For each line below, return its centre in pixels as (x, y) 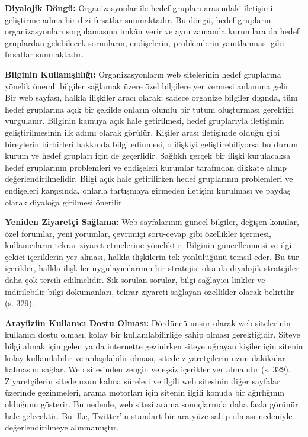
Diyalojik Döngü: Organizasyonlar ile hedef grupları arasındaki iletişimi (139, 8)
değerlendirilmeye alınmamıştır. (62, 427)
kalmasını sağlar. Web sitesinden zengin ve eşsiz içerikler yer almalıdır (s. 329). (148, 369)
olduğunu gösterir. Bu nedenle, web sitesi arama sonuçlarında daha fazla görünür (152, 404)
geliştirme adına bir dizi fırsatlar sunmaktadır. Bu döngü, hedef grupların (138, 19)
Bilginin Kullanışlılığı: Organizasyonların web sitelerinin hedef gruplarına (143, 74)
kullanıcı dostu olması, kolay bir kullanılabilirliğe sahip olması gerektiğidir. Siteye (153, 334)
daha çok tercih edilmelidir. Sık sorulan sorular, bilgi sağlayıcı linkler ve (135, 280)
